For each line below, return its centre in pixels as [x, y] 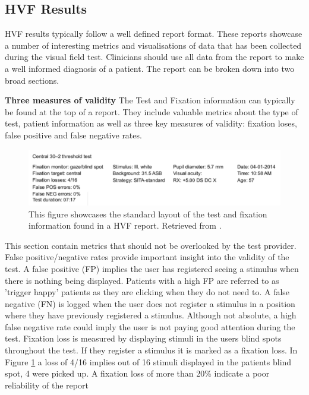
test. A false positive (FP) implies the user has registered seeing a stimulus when [152, 268]
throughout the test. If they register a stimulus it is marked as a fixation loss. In [151, 350]
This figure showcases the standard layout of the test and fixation [148, 214]
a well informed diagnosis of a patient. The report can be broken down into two [150, 68]
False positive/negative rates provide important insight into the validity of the [147, 257]
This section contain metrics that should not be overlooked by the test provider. [151, 245]
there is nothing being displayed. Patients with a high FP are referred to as [142, 280]
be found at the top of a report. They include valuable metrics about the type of [152, 111]
